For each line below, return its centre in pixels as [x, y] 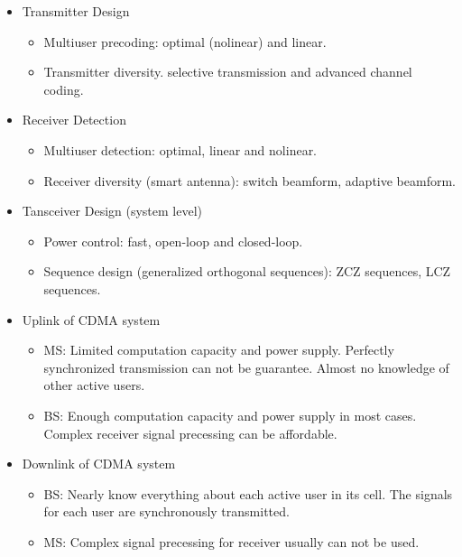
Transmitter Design [76, 11]
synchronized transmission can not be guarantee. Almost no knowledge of [246, 367]
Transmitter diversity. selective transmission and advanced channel [228, 72]
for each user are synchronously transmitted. [166, 511]
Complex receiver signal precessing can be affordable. [190, 433]
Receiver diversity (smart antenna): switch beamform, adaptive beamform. [249, 180]
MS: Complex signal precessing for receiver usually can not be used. [231, 541]
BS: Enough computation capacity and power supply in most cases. [230, 415]
